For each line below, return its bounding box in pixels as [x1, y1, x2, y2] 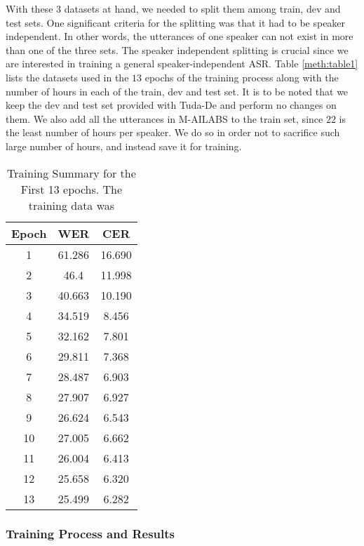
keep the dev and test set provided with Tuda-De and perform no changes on [6, 98, 337, 112]
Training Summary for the [7, 164, 136, 181]
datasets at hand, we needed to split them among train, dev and [64, 1, 341, 15]
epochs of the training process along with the [144, 69, 339, 84]
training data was [28, 197, 115, 213]
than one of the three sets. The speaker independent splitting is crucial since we [6, 42, 349, 57]
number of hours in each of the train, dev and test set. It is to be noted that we [6, 84, 349, 98]
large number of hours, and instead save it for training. [6, 138, 242, 153]
